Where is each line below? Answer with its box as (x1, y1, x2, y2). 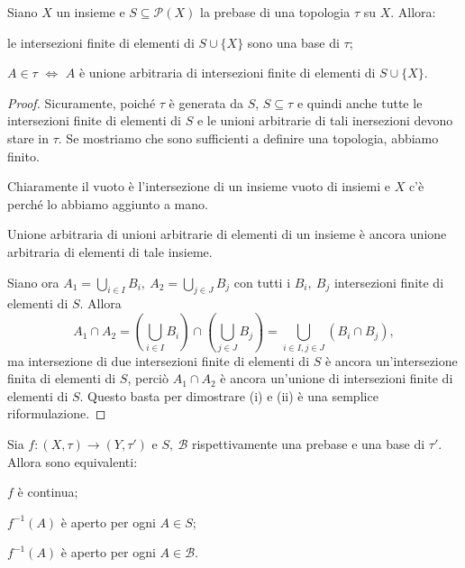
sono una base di (247, 32, 340, 51)
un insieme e (56, 3, 125, 21)
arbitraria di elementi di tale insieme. (7, 242, 213, 261)
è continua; (17, 482, 78, 501)
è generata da (169, 93, 244, 112)
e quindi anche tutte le (296, 93, 423, 112)
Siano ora (7, 272, 59, 291)
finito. (7, 146, 40, 165)
